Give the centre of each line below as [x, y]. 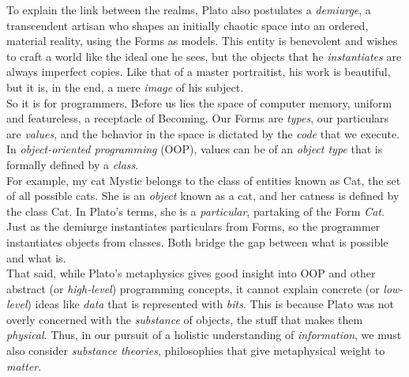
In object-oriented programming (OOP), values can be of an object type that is [195, 149]
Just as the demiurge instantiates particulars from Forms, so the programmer [193, 226]
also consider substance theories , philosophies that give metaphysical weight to [196, 351]
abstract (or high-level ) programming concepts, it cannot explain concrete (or [193, 288]
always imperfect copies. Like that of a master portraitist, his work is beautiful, [199, 72]
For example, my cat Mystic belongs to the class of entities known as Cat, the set [204, 180]
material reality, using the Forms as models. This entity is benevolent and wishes [202, 41]
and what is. [36, 257]
